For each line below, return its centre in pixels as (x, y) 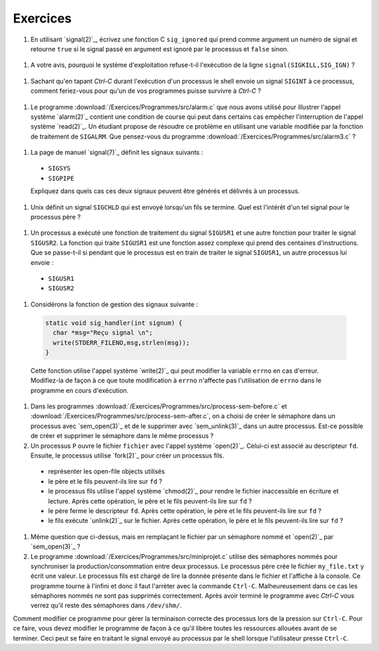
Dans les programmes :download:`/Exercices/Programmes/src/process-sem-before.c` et (159, 406)
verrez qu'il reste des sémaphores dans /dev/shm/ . (106, 605)
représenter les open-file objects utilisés (106, 472)
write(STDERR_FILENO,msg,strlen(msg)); (121, 342)
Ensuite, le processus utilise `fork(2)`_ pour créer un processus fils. (127, 456)
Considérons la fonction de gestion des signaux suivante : (114, 304)
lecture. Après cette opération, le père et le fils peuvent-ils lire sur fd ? (150, 501)
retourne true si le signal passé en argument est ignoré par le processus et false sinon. (160, 49)
